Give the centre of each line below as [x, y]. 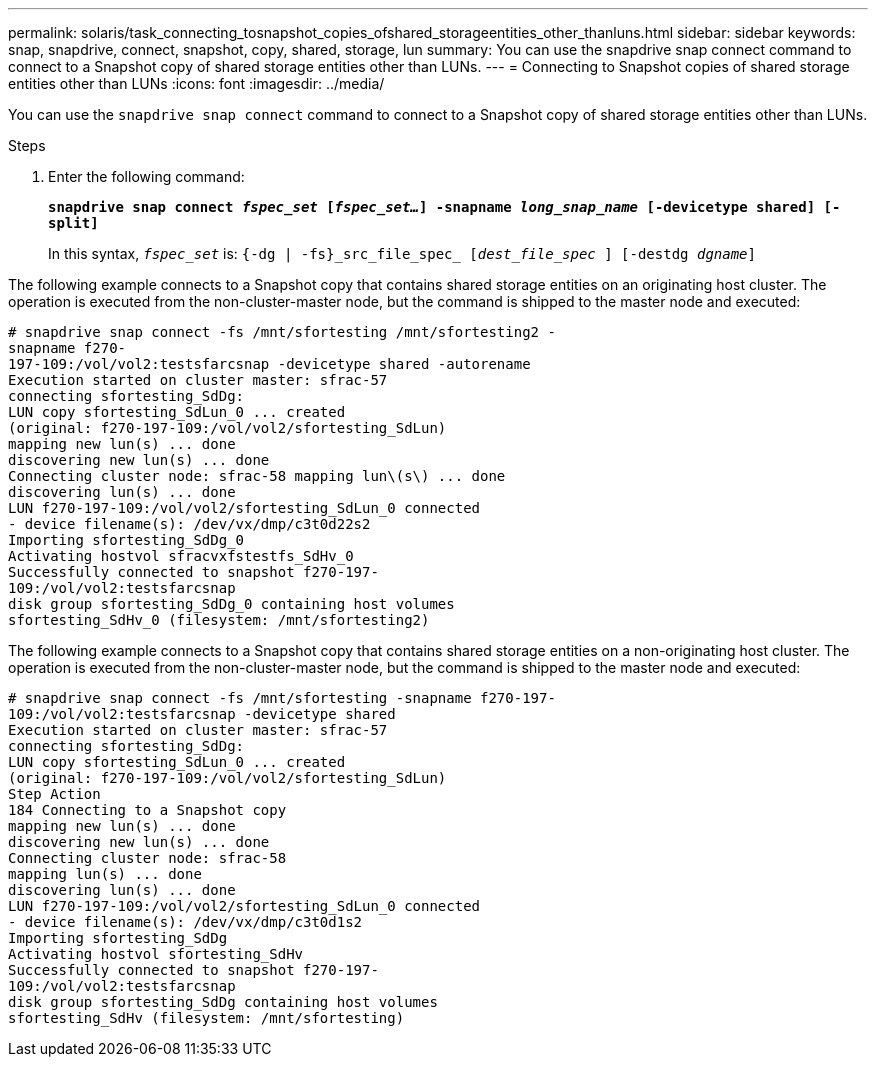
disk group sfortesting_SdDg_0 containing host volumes [231, 604]
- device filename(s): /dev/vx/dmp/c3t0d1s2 [185, 922]
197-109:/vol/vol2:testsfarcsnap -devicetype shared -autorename [269, 364]
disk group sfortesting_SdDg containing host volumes [223, 1002]
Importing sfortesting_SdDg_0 [126, 540]
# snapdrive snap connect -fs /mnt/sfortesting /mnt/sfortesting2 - [282, 332]
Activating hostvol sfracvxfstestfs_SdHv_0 [181, 556]
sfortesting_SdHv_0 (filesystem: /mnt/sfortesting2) [219, 620]
